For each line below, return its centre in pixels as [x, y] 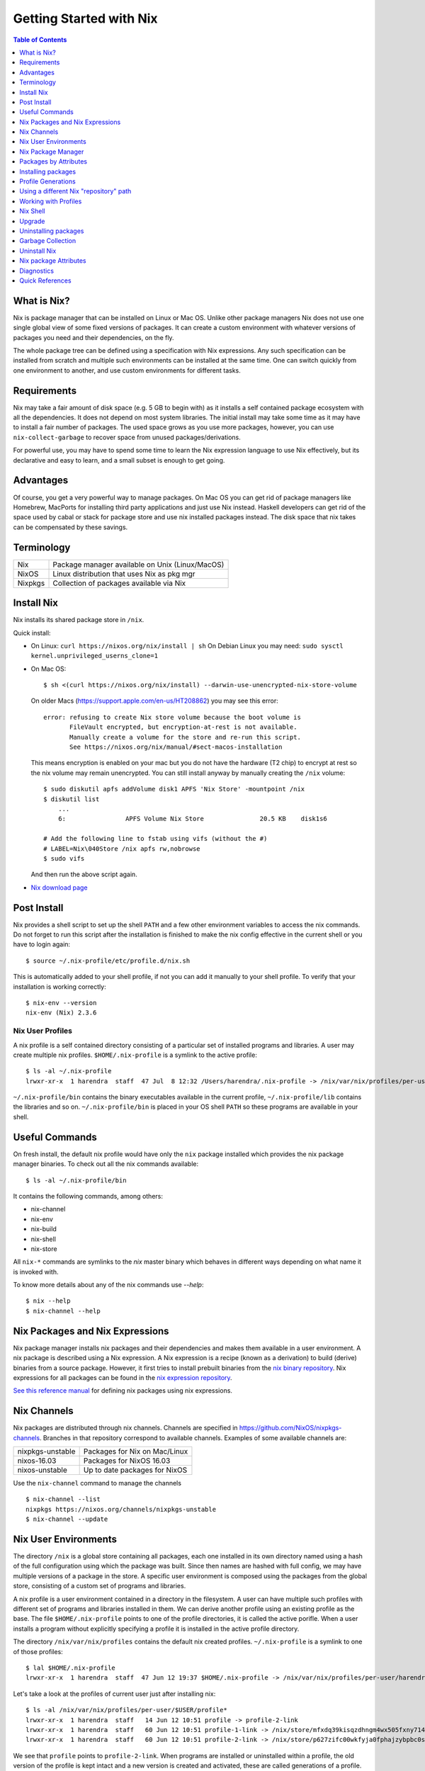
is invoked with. [36, 1272]
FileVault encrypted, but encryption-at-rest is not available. [183, 727]
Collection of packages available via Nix [119, 583]
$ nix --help [48, 1301]
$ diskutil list [72, 799]
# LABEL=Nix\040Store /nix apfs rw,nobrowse [122, 849]
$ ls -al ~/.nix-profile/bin [76, 1180]
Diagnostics [37, 271]
